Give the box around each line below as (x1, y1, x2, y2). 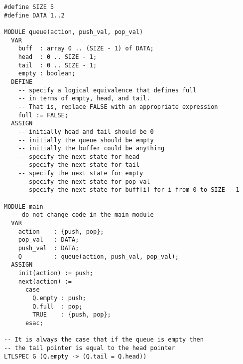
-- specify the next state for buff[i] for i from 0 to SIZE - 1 (18, 186, 240, 194)
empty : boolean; (18, 70, 76, 77)
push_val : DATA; (18, 245, 79, 252)
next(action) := (18, 278, 72, 285)
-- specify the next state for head (18, 153, 140, 160)
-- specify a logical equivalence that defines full (18, 86, 197, 94)
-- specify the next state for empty (18, 170, 143, 177)
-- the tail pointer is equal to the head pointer (4, 344, 175, 352)
